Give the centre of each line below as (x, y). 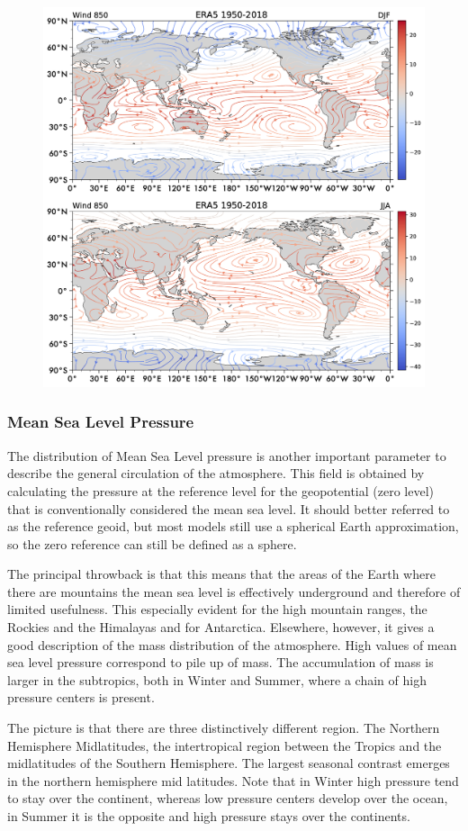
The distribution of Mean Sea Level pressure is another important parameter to (227, 455)
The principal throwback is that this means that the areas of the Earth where (221, 574)
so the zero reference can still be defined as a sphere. (152, 543)
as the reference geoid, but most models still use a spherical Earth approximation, (233, 526)
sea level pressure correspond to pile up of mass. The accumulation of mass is (220, 662)
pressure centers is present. (81, 697)
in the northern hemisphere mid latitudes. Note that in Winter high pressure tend (233, 780)
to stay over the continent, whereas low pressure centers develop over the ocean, (228, 798)
